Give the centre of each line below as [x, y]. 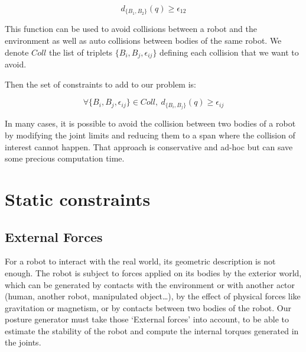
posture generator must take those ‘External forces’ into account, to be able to [147, 319]
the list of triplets [81, 52]
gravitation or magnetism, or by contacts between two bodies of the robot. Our [148, 307]
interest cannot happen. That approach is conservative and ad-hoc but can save [149, 146]
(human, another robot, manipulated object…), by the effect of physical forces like [153, 296]
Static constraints [78, 198]
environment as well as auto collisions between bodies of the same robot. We [143, 41]
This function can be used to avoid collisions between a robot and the [131, 29]
